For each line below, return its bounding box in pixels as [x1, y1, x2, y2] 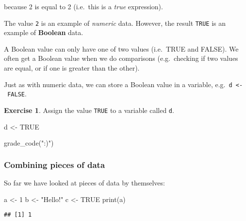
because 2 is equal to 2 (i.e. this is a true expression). [4, 1, 163, 11]
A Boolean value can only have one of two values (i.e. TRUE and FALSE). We [4, 43, 239, 54]
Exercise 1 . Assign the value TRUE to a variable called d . [4, 105, 174, 115]
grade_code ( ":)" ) [4, 138, 54, 148]
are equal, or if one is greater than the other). [4, 63, 140, 73]
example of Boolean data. [4, 27, 83, 37]
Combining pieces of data [4, 158, 105, 170]
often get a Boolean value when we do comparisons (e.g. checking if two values [4, 53, 238, 63]
